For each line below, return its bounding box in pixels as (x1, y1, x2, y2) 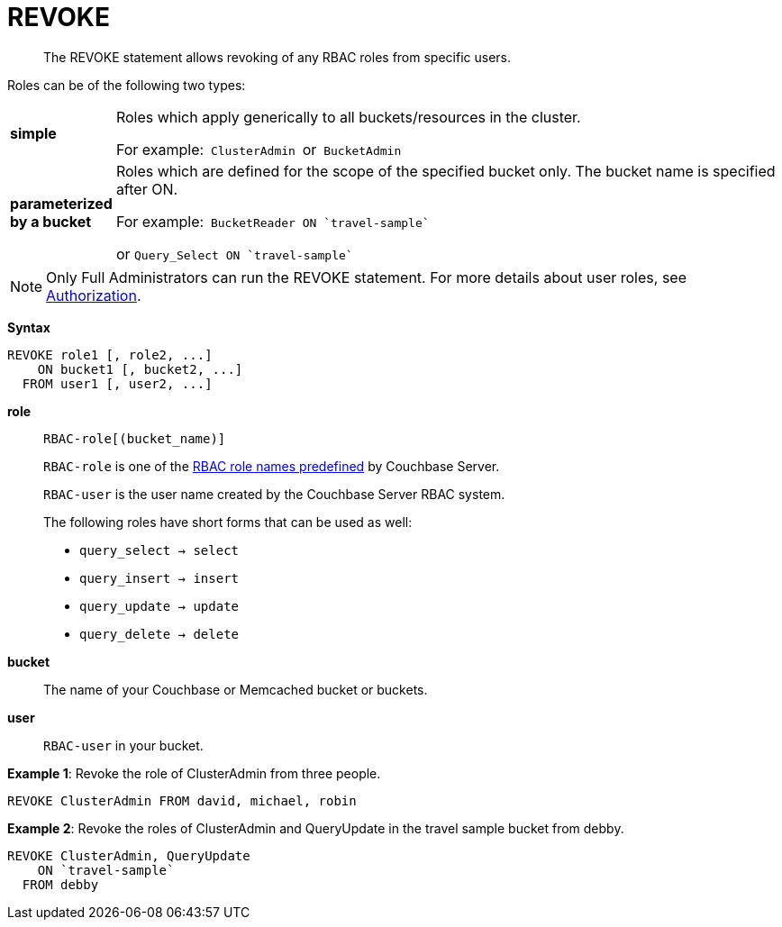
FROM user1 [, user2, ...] (22, 376, 213, 391)
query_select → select (79, 542, 240, 558)
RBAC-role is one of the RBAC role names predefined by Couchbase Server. (43, 458, 500, 474)
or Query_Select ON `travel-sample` (115, 244, 353, 263)
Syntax (7, 319, 50, 335)
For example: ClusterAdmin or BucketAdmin (115, 140, 402, 159)
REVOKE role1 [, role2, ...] (7, 347, 213, 362)
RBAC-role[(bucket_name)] (43, 431, 226, 446)
